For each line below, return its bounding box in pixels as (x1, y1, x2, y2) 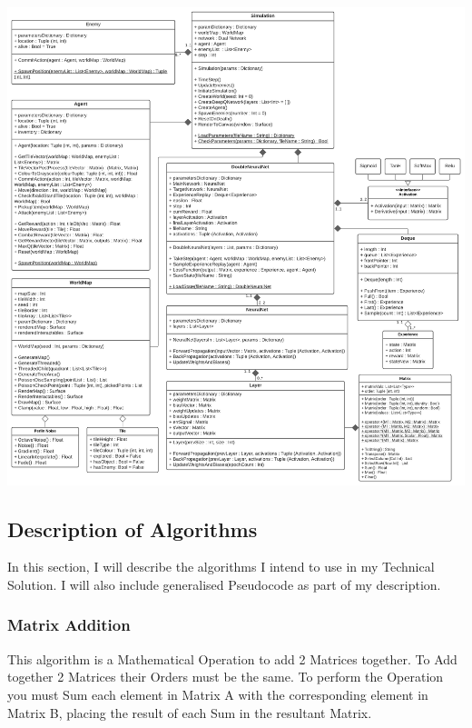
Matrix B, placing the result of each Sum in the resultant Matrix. (7, 703, 372, 722)
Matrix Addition (7, 613, 131, 636)
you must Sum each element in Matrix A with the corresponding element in (7, 684, 428, 703)
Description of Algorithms (7, 514, 258, 543)
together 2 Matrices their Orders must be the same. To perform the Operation (7, 667, 444, 686)
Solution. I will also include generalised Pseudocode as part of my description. (7, 574, 441, 593)
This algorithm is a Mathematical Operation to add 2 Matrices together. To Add (7, 649, 457, 668)
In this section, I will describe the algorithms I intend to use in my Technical (7, 557, 435, 576)
